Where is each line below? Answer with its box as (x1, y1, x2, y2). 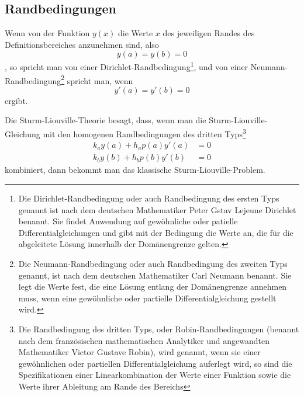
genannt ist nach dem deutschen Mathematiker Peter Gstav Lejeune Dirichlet (18, 203, 296, 216)
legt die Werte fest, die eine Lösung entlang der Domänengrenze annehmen (18, 280, 287, 293)
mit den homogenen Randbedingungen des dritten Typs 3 (43, 126, 246, 140)
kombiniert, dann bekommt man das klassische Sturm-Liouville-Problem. (5, 164, 265, 176)
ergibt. (5, 94, 28, 106)
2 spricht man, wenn (61, 72, 133, 86)
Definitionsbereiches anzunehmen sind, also (5, 38, 159, 50)
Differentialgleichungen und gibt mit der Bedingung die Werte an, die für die (18, 226, 293, 238)
